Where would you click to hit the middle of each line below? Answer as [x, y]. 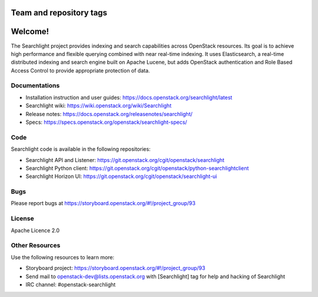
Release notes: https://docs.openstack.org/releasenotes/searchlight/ [109, 114]
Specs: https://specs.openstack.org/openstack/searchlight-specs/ [107, 122]
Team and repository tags [59, 13]
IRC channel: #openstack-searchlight [71, 284]
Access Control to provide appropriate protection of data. [80, 70]
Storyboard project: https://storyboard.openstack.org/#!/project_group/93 [115, 268]
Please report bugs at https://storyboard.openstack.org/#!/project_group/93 [103, 203]
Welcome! [30, 32]
